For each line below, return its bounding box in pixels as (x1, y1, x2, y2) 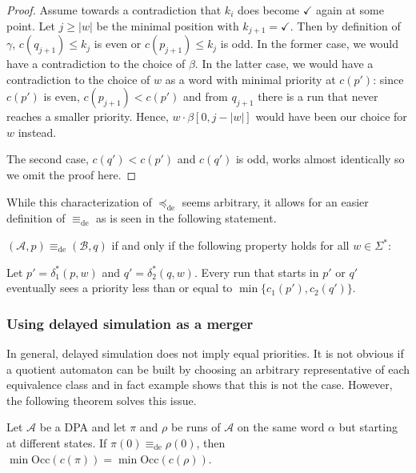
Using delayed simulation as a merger (6, 313, 254, 333)
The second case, (6, 150, 89, 167)
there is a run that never (258, 88, 378, 105)
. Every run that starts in (194, 263, 319, 280)
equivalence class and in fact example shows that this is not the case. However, (6, 376, 393, 393)
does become (237, 2, 300, 18)
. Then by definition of (290, 17, 401, 34)
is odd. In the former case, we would (220, 35, 399, 52)
